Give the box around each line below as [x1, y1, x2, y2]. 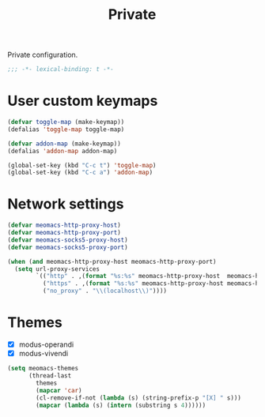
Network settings [7, 195, 124, 213]
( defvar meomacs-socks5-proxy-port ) [7, 243, 128, 251]
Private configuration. [7, 50, 78, 60]
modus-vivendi [18, 349, 69, 359]
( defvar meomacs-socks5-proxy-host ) [7, 235, 128, 244]
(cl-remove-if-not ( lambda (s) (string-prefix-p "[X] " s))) [36, 393, 242, 402]
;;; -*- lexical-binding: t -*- [7, 66, 114, 73]
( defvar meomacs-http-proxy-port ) [7, 229, 122, 237]
